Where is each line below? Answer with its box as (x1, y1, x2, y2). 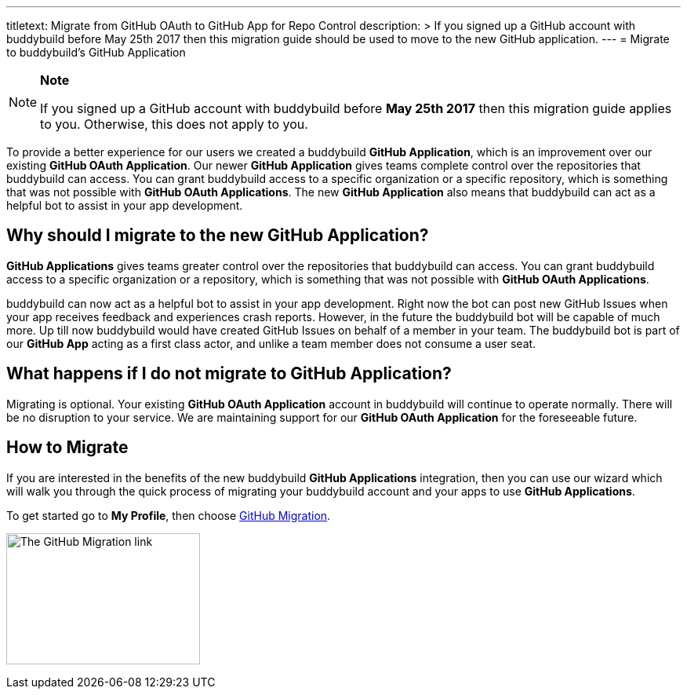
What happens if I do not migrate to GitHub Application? (6, 364, 452, 384)
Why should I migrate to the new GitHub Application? (6, 225, 429, 246)
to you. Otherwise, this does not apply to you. (40, 116, 308, 132)
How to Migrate (6, 437, 129, 458)
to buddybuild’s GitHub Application (6, 46, 186, 59)
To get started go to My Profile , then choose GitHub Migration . (6, 508, 331, 522)
